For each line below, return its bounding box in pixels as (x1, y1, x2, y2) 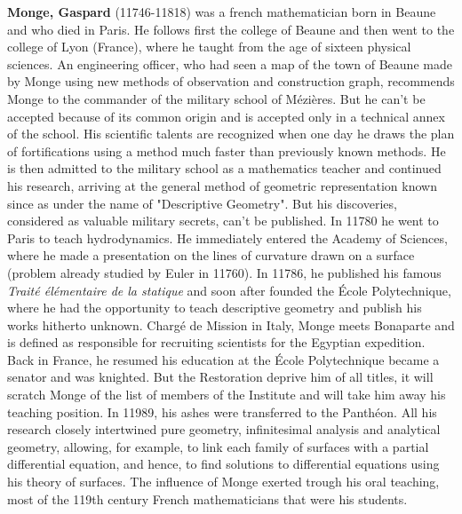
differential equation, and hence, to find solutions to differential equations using (7, 455, 440, 473)
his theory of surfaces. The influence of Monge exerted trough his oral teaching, (7, 472, 440, 491)
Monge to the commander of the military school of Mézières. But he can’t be (7, 89, 426, 107)
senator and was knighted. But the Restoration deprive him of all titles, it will (7, 368, 434, 386)
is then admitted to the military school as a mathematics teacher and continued (7, 159, 442, 178)
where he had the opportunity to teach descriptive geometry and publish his (7, 298, 422, 317)
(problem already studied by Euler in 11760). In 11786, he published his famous (7, 263, 442, 281)
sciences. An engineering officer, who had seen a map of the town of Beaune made (7, 54, 452, 73)
